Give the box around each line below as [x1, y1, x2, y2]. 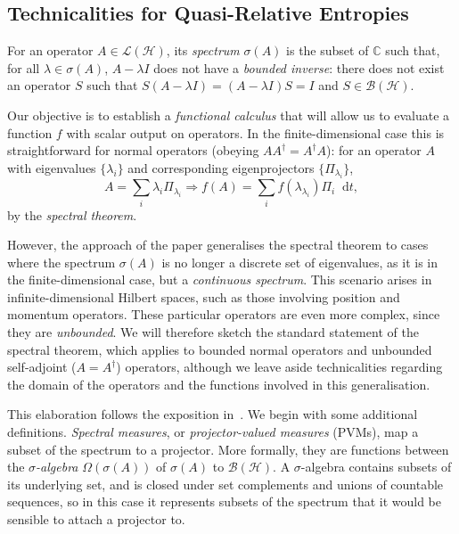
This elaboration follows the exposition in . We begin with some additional [7, 405, 418, 423]
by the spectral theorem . [7, 205, 137, 224]
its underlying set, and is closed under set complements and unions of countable [7, 474, 444, 493]
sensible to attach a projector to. [7, 510, 185, 528]
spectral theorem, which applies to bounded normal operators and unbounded [7, 340, 432, 358]
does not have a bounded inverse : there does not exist [153, 58, 445, 77]
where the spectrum [7, 252, 116, 271]
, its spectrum [166, 41, 240, 60]
